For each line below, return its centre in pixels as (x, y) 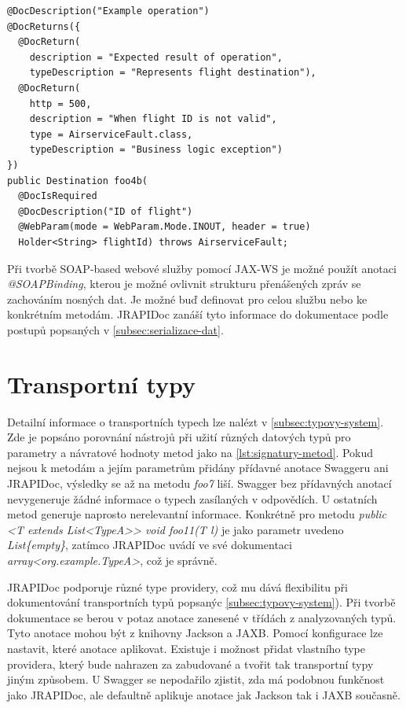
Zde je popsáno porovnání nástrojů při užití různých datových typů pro (179, 437)
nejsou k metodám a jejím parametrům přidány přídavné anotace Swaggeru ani (198, 468)
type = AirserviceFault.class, (111, 134)
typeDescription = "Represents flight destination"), (173, 73)
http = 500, (60, 103)
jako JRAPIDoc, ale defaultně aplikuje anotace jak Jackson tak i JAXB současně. (204, 694)
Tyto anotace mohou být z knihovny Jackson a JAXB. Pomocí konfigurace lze (195, 633)
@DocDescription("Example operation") (108, 11)
